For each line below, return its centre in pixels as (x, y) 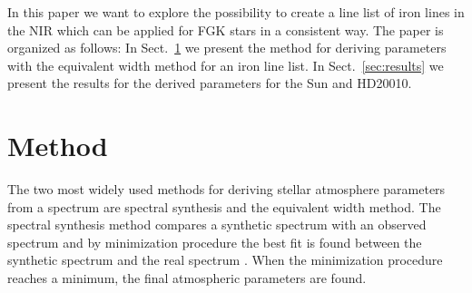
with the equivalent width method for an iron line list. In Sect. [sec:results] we (226, 65)
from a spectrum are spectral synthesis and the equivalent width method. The (224, 206)
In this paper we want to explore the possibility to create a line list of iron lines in (236, 12)
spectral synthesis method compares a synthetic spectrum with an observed (217, 225)
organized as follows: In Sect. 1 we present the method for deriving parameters (227, 48)
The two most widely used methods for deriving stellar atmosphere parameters (226, 189)
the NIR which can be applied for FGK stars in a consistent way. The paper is (226, 29)
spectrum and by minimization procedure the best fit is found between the (215, 242)
